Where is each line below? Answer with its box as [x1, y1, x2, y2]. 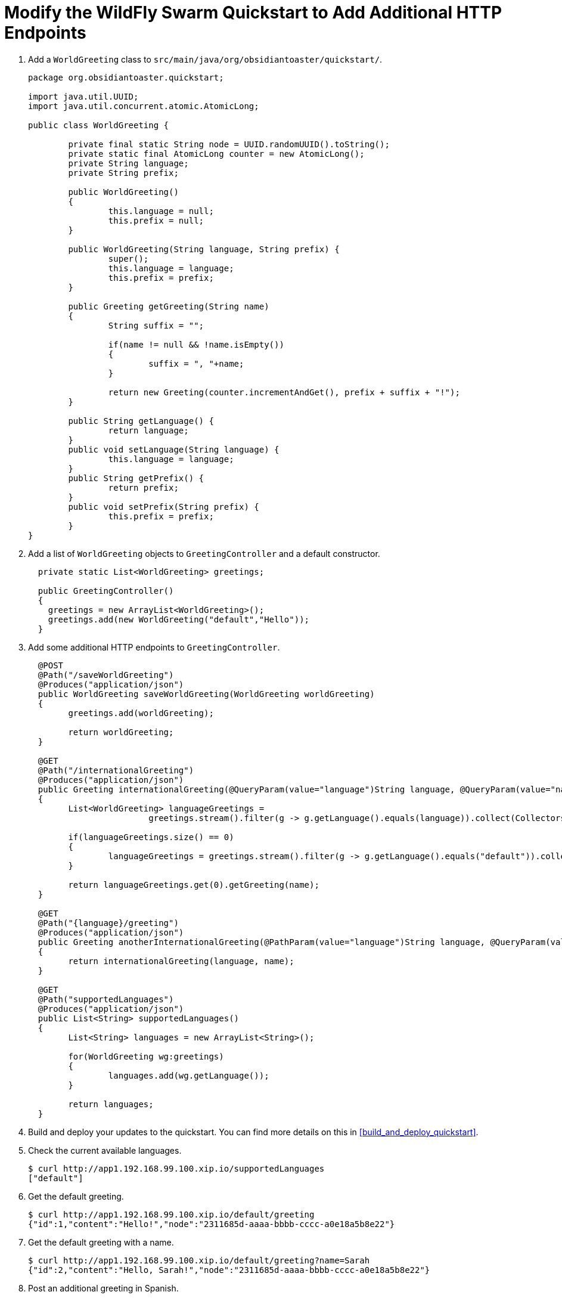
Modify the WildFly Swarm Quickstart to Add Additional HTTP [4, 2, 502, 23]
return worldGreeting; [68, 727, 174, 737]
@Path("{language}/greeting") [38, 918, 179, 928]
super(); [108, 253, 149, 264]
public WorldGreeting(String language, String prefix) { [68, 244, 340, 254]
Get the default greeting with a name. [28, 1237, 174, 1247]
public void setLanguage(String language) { [68, 444, 280, 454]
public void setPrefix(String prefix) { [68, 501, 259, 512]
